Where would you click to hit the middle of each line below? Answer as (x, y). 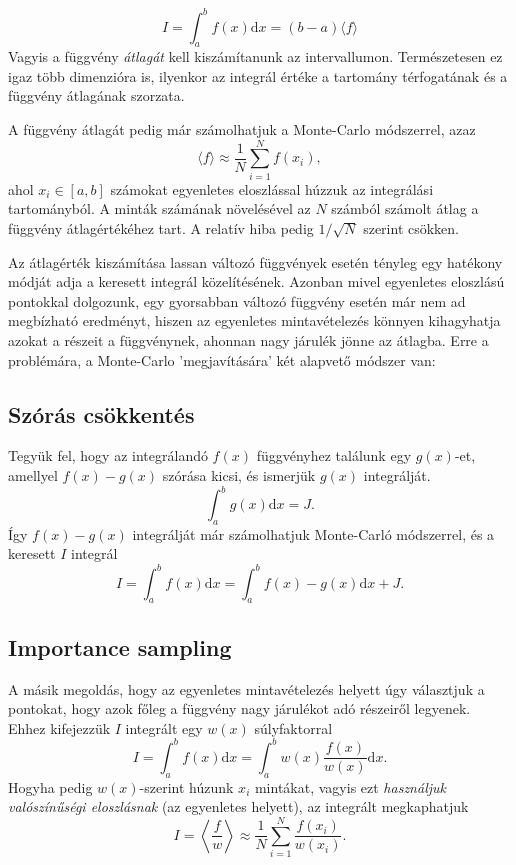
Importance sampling (120, 646)
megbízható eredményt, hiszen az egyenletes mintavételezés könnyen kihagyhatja (254, 320)
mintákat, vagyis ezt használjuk (350, 786)
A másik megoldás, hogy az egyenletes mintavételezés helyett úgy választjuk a (246, 688)
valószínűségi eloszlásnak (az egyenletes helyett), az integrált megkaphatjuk (238, 806)
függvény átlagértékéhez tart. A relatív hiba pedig (161, 227)
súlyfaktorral (293, 727)
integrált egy (164, 727)
